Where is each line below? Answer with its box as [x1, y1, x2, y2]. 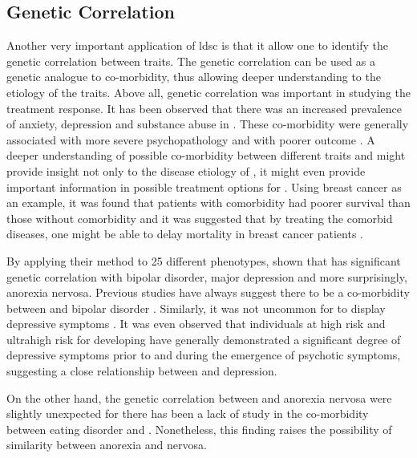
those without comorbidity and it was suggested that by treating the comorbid [6, 209, 393, 226]
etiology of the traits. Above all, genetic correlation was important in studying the [6, 83, 411, 100]
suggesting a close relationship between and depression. [6, 363, 277, 379]
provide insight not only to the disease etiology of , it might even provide [6, 162, 366, 179]
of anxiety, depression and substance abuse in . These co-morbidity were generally [6, 116, 409, 132]
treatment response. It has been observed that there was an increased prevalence [6, 99, 402, 116]
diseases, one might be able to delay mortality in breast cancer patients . [6, 225, 363, 242]
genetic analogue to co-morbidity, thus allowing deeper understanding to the [6, 68, 381, 85]
